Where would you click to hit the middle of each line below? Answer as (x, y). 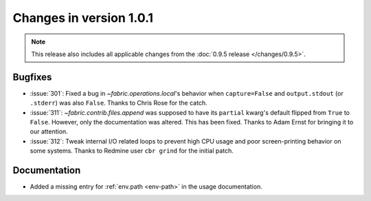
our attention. (49, 132)
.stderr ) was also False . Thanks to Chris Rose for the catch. (119, 103)
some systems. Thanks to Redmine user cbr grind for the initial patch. (132, 151)
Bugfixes (32, 77)
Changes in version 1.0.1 (83, 18)
